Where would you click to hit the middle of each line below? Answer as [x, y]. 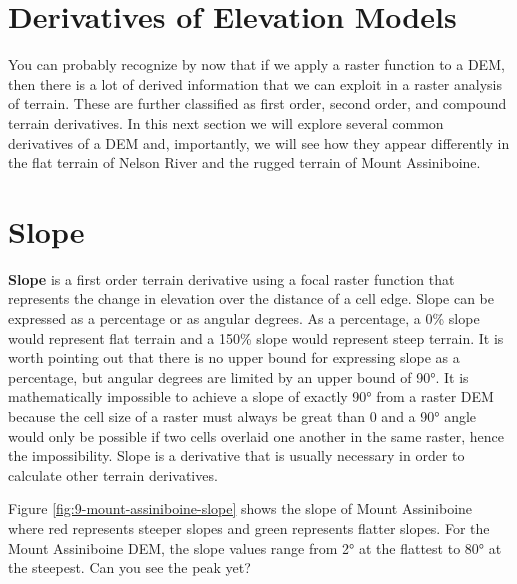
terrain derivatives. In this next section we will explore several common [226, 122]
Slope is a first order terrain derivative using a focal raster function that [231, 278]
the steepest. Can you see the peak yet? [129, 567]
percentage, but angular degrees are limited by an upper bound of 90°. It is [238, 376]
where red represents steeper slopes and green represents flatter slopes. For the [249, 527]
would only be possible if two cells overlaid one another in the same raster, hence [256, 435]
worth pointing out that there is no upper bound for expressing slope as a [234, 357]
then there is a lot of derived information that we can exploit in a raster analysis [255, 83]
